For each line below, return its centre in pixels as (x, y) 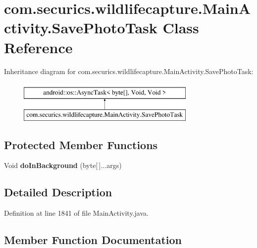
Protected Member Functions (81, 144)
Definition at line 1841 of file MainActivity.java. (76, 213)
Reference (38, 47)
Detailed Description (58, 192)
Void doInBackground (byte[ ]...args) (63, 165)
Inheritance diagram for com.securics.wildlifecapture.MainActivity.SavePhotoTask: (129, 71)
